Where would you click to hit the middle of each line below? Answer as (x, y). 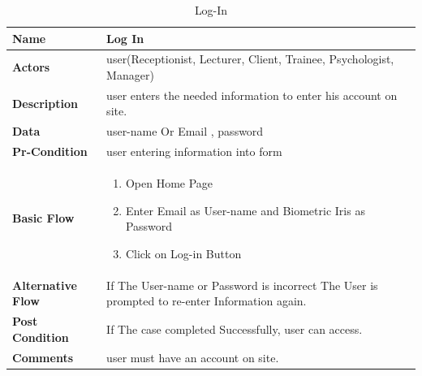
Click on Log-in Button (183, 253)
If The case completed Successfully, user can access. (235, 328)
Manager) (130, 75)
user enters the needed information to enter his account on (252, 95)
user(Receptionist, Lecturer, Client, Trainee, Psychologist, (250, 59)
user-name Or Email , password (185, 131)
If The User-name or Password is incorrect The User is (242, 285)
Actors (31, 67)
